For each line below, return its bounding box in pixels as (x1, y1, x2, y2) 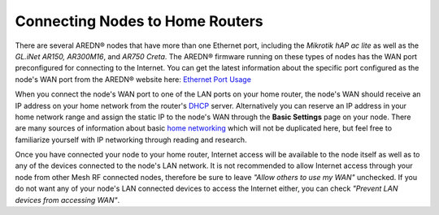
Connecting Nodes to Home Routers (15, 12, 263, 30)
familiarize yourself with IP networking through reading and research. (15, 135, 247, 144)
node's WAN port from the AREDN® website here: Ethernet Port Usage (15, 74, 252, 84)
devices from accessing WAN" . (15, 195, 120, 204)
